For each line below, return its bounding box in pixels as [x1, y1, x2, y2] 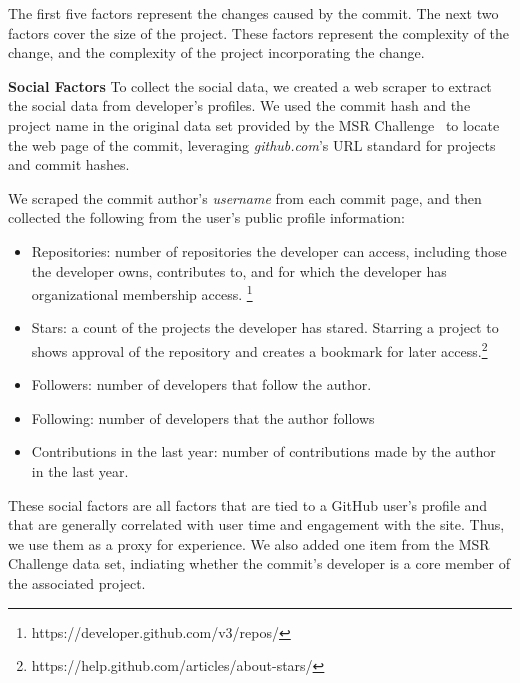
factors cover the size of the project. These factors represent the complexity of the [8, 22, 510, 43]
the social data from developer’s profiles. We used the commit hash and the [8, 95, 471, 116]
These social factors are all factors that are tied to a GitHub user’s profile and [8, 494, 488, 515]
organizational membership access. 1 [31, 281, 253, 304]
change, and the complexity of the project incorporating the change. [8, 42, 425, 63]
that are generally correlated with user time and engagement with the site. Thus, [8, 514, 505, 535]
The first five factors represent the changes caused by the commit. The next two [8, 3, 499, 23]
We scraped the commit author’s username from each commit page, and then [8, 187, 482, 208]
